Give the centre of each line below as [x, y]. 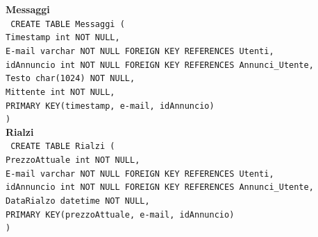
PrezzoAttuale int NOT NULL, [73, 160]
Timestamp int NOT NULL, [63, 38]
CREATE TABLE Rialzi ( [63, 147]
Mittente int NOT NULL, [60, 92]
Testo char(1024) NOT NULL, [70, 79]
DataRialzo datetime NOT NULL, [78, 201]
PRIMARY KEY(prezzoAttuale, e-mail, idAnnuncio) [120, 214]
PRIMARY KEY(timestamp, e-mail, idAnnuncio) [110, 106]
